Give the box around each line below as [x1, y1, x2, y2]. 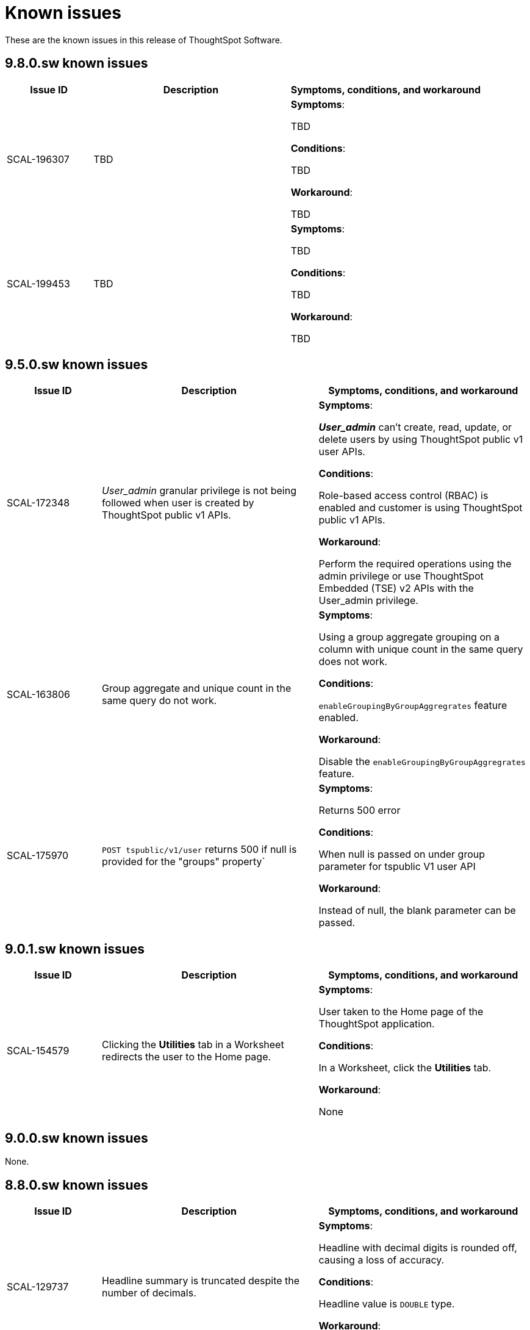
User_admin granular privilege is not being [102, 484, 296, 497]
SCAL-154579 [7, 1044, 70, 1057]
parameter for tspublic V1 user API [318, 860, 476, 873]
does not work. [318, 655, 388, 668]
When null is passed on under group [318, 848, 485, 861]
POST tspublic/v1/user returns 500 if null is [102, 843, 297, 856]
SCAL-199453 [7, 277, 70, 290]
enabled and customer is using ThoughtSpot [318, 501, 523, 514]
